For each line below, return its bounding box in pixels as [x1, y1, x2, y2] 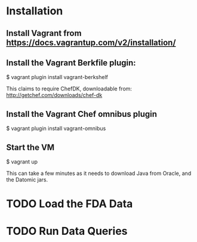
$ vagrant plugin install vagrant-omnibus [6, 125, 106, 132]
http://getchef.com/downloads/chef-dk [6, 92, 103, 99]
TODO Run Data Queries [6, 225, 128, 238]
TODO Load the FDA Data [6, 197, 133, 211]
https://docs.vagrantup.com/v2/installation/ [6, 37, 176, 47]
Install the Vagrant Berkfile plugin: [6, 58, 136, 68]
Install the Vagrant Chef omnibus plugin [6, 109, 157, 119]
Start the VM [6, 142, 55, 152]
